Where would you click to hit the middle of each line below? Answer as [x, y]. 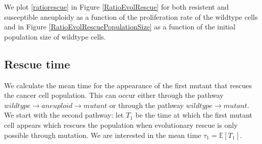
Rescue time [37, 64]
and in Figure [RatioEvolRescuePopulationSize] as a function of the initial [120, 27]
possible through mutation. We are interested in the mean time [103, 135]
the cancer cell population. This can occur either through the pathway [114, 95]
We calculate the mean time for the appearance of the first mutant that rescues [128, 85]
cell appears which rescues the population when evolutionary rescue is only [121, 124]
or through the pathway [147, 105]
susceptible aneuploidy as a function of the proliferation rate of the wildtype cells [131, 16]
